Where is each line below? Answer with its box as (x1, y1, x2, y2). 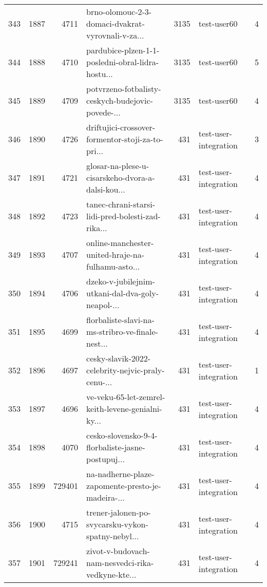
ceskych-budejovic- (86, 94, 153, 106)
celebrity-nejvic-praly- (86, 364, 165, 376)
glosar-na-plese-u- (86, 160, 149, 172)
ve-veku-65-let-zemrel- (86, 391, 165, 403)
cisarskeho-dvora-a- (86, 172, 155, 183)
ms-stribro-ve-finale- (86, 326, 158, 337)
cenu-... (86, 376, 112, 388)
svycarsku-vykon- (86, 518, 148, 530)
